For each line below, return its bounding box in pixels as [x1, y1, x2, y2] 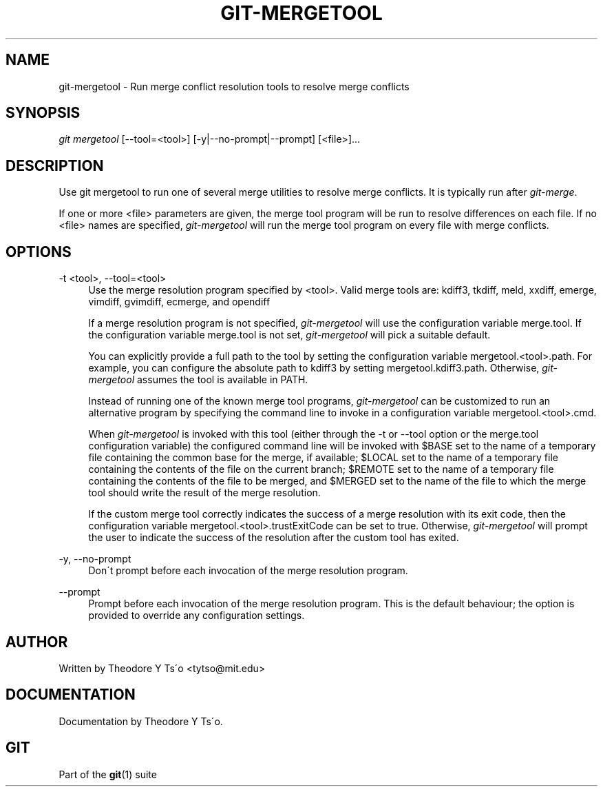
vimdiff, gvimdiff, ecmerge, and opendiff [88, 296, 271, 308]
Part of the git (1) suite [59, 768, 157, 780]
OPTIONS [6, 243, 72, 261]
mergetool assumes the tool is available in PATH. [88, 374, 308, 386]
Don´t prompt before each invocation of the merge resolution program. [88, 565, 408, 577]
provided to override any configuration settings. [88, 609, 305, 622]
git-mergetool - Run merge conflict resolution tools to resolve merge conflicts [59, 80, 410, 92]
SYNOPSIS [6, 104, 81, 122]
